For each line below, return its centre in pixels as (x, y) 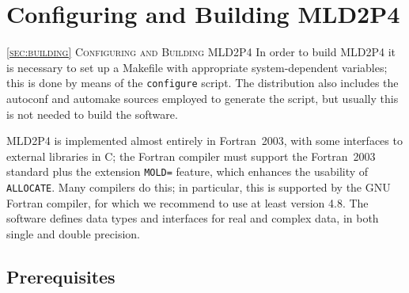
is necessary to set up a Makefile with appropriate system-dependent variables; (197, 67)
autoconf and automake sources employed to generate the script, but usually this (203, 98)
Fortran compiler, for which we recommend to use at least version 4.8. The (187, 202)
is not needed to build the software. (92, 114)
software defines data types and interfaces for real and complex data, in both (193, 218)
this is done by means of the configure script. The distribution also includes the (203, 83)
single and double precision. (73, 233)
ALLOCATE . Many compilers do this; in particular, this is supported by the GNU (199, 187)
